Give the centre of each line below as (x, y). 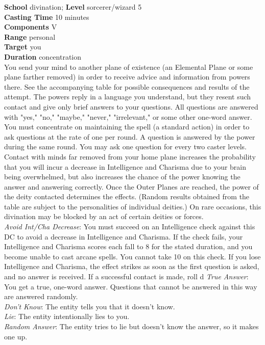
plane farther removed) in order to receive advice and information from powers (127, 77)
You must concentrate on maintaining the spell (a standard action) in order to (127, 127)
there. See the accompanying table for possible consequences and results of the (127, 86)
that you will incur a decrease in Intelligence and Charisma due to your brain (125, 166)
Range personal (30, 36)
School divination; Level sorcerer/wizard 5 (73, 7)
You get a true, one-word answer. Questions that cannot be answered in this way (131, 286)
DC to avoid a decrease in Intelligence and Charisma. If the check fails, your (124, 236)
